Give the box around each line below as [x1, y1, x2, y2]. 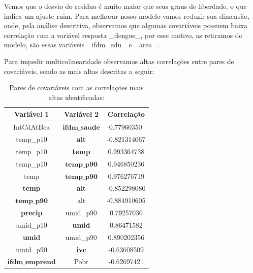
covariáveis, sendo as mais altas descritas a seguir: [4, 66, 155, 76]
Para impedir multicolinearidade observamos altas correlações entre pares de [4, 56, 234, 66]
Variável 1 [14, 109, 49, 119]
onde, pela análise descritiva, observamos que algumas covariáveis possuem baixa [4, 20, 248, 31]
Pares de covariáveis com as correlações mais [9, 82, 144, 93]
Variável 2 [63, 109, 99, 119]
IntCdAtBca [13, 122, 50, 132]
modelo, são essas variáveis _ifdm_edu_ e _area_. [4, 39, 159, 50]
